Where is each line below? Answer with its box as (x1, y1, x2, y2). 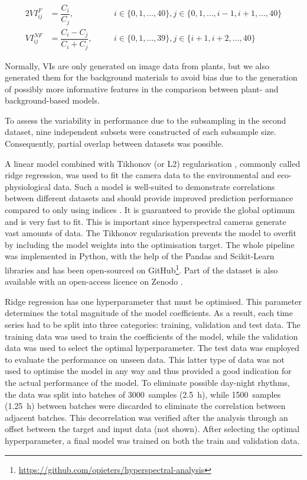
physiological (5, 180, 51, 192)
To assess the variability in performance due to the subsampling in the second (5, 114, 286, 126)
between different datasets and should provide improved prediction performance (5, 192, 293, 204)
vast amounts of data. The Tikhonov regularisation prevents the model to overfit (5, 227, 296, 239)
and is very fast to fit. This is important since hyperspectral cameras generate (5, 215, 286, 227)
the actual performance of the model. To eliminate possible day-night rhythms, (5, 376, 290, 389)
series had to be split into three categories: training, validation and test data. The (5, 318, 301, 331)
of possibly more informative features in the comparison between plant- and (5, 82, 279, 95)
